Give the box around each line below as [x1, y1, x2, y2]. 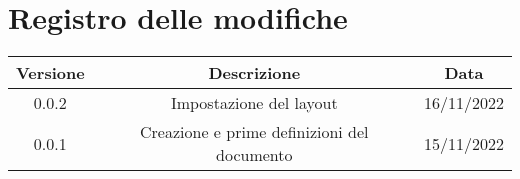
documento [216, 143, 293, 167]
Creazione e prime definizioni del [140, 120, 369, 144]
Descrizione [208, 61, 301, 85]
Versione [16, 61, 85, 85]
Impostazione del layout [170, 91, 338, 115]
